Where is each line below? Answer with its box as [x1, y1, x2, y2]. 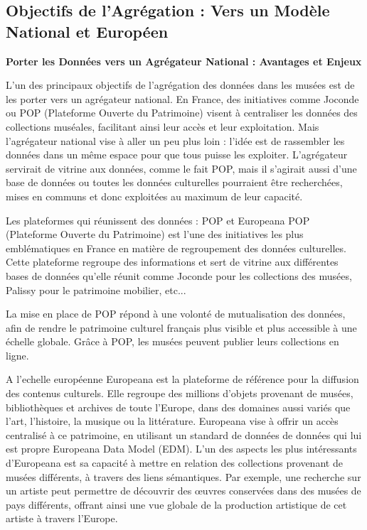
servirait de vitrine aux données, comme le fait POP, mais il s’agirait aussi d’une [6, 161, 357, 175]
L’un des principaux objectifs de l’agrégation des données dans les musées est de [6, 77, 355, 92]
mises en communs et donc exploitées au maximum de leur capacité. [6, 188, 303, 203]
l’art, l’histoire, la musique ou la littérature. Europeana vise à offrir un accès [6, 413, 339, 428]
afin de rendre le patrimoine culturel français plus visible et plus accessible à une [6, 320, 357, 335]
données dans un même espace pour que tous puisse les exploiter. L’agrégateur [6, 147, 348, 162]
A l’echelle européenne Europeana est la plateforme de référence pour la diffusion [6, 372, 359, 386]
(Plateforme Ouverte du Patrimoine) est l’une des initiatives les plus [6, 227, 304, 242]
